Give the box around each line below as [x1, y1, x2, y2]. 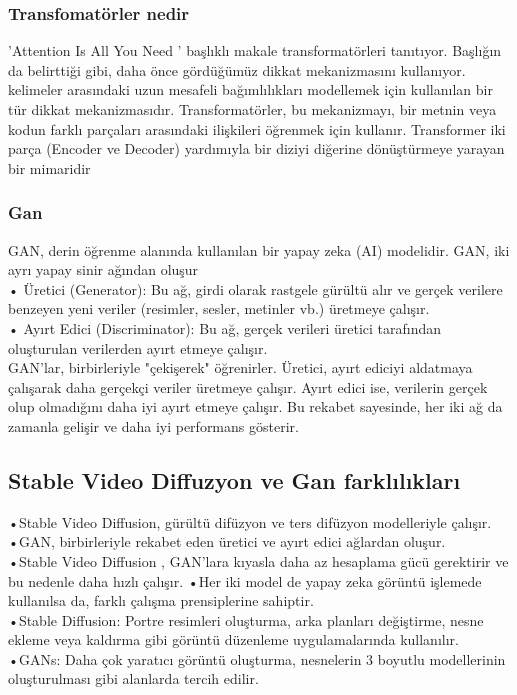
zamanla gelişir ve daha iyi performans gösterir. [8, 415, 299, 436]
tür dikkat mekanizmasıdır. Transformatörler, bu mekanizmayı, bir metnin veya [8, 99, 497, 119]
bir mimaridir [8, 157, 91, 178]
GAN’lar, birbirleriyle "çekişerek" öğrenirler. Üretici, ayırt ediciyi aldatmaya [8, 357, 473, 378]
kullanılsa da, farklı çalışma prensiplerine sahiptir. [8, 590, 314, 611]
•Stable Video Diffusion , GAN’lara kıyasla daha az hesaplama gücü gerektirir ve [8, 550, 509, 571]
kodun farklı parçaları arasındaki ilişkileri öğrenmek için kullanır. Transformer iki [8, 118, 506, 139]
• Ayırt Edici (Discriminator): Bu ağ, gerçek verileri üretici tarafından [8, 317, 442, 338]
